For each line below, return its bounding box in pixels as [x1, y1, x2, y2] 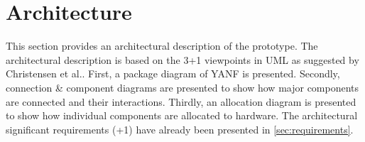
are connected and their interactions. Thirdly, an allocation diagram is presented [6, 94, 356, 109]
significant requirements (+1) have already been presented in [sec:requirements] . [6, 121, 354, 136]
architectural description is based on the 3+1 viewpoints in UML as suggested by [6, 52, 359, 67]
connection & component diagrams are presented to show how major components [6, 80, 359, 94]
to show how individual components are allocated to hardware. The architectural [6, 108, 358, 123]
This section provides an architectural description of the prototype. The [6, 38, 318, 53]
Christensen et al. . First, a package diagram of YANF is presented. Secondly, [6, 66, 340, 81]
